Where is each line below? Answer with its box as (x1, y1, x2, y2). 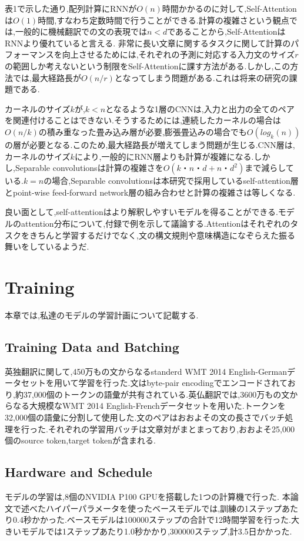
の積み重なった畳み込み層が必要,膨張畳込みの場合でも (38, 125, 247, 137)
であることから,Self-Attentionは (167, 25, 286, 38)
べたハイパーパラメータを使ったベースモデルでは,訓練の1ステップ (29, 502, 282, 514)
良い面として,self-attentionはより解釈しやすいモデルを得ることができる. (5, 206, 278, 218)
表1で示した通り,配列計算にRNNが (5, 2, 137, 14)
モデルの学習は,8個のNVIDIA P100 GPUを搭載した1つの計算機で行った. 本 (5, 490, 290, 502)
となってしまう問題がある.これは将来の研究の (114, 71, 289, 83)
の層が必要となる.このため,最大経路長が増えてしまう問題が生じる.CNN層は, (5, 138, 295, 150)
